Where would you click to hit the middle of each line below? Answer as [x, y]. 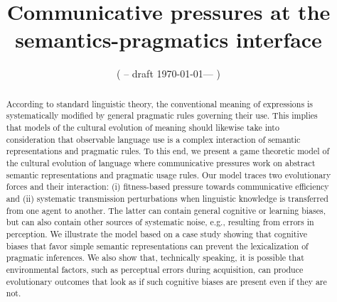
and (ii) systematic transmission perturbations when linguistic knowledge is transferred [167, 198]
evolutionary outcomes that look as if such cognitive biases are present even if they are [166, 281]
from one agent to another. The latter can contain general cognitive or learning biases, [166, 210]
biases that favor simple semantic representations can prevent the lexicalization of [157, 246]
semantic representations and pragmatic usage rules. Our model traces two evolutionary [168, 174]
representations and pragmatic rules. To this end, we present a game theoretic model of [168, 151]
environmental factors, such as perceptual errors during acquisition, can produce [155, 269]
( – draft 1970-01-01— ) [168, 74]
